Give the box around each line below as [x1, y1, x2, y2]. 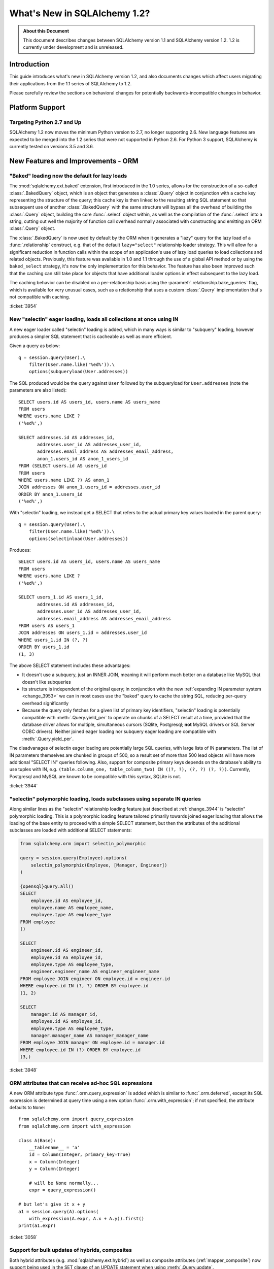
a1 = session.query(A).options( [18, 1209, 99, 1214]
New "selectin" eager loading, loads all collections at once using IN [9, 316, 179, 323]
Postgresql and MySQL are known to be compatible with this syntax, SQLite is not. [9, 773, 181, 779]
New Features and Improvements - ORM [9, 156, 139, 165]
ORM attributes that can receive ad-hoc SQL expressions [9, 1079, 153, 1086]
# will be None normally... [28, 1180, 99, 1186]
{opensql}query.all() [20, 883, 74, 889]
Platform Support [9, 103, 65, 112]
